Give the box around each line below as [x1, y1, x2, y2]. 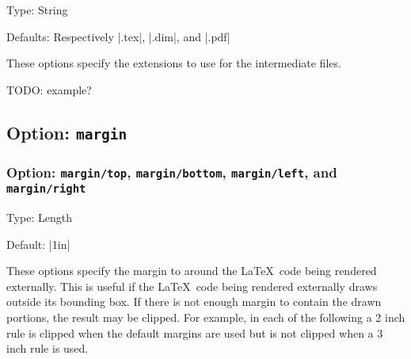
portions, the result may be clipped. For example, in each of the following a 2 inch [6, 308, 405, 325]
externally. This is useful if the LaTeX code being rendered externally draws [6, 277, 378, 294]
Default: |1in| [6, 235, 70, 252]
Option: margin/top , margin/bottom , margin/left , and [6, 162, 337, 181]
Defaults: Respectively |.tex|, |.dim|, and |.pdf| [6, 28, 230, 44]
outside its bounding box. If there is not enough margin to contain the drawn [6, 293, 382, 310]
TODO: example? [6, 81, 92, 97]
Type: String [6, 2, 68, 17]
